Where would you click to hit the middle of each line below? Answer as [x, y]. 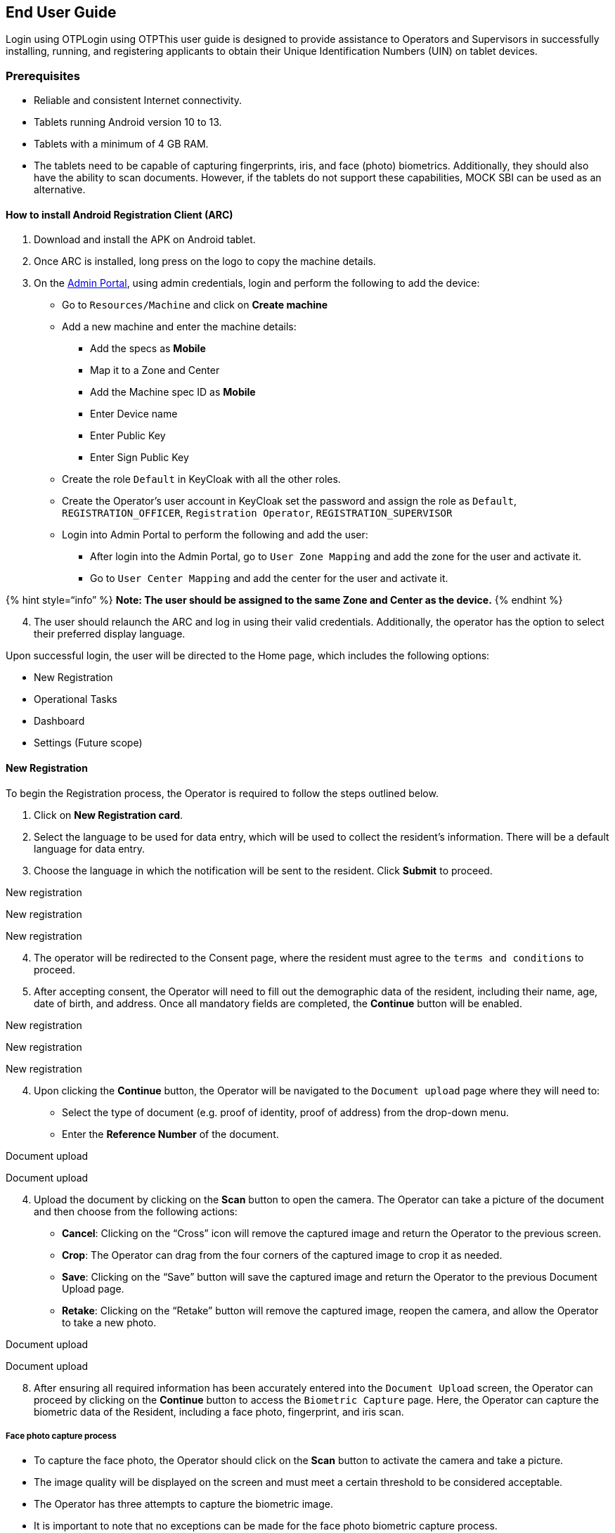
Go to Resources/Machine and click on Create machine [195, 305]
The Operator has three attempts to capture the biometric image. [184, 1504]
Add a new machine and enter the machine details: [179, 327]
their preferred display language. [110, 634]
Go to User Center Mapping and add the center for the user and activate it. [269, 578]
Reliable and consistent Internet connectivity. [138, 101]
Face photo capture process [61, 1436]
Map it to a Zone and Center [155, 370]
